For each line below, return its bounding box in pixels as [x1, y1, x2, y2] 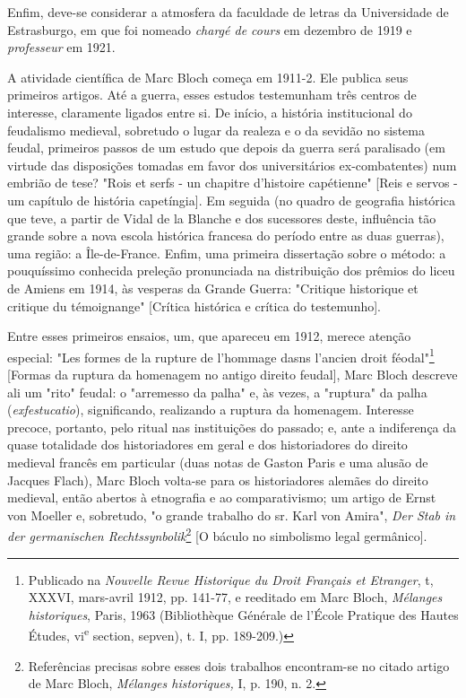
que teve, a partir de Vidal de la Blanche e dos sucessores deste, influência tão [7, 208, 436, 227]
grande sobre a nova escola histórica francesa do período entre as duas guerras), [7, 226, 444, 245]
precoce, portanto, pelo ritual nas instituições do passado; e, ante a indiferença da [7, 417, 457, 436]
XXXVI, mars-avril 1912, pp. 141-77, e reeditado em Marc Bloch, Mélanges [28, 588, 443, 606]
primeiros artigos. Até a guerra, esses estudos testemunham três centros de [7, 85, 417, 104]
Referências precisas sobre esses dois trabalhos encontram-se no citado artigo [28, 656, 450, 675]
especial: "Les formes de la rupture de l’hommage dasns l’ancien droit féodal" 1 [7, 345, 435, 366]
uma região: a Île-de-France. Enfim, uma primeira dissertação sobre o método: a [7, 243, 446, 262]
